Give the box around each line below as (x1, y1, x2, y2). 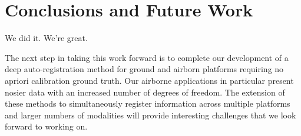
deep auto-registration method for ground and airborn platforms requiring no (5, 63, 284, 75)
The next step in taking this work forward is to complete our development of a (5, 51, 289, 63)
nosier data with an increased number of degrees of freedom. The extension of (5, 86, 285, 98)
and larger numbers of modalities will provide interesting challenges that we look (5, 108, 296, 121)
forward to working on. (5, 120, 88, 132)
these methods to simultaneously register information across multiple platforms (5, 97, 290, 110)
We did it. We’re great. (5, 32, 88, 44)
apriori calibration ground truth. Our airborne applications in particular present (5, 74, 294, 86)
